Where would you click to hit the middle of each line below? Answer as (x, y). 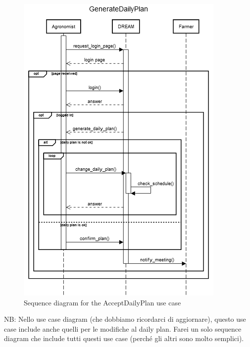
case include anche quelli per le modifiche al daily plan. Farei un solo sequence (123, 328)
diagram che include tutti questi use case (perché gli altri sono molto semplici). (124, 338)
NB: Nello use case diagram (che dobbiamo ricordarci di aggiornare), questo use (125, 319)
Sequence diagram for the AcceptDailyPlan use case (102, 302)
